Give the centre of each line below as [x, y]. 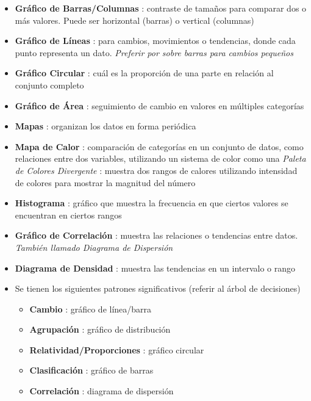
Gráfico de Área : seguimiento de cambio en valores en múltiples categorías [159, 105]
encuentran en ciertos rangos [68, 215]
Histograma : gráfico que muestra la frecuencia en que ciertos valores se [152, 203]
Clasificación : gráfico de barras [91, 370]
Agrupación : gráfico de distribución [100, 329]
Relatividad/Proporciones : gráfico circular [117, 349]
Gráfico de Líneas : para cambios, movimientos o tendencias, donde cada [155, 41]
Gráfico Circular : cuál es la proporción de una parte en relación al [144, 73]
